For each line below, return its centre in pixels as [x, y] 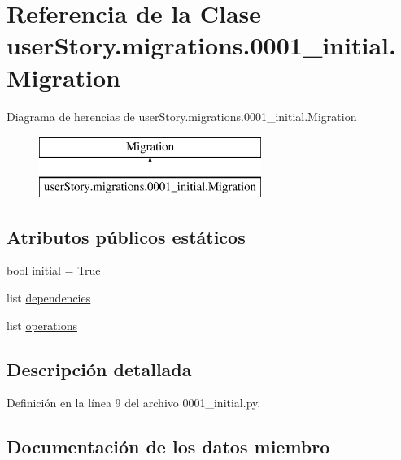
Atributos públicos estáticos [126, 236]
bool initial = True [54, 270]
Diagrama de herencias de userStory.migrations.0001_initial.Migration [182, 116]
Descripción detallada [99, 369]
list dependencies [49, 298]
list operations [42, 325]
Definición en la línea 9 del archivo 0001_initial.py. [134, 403]
